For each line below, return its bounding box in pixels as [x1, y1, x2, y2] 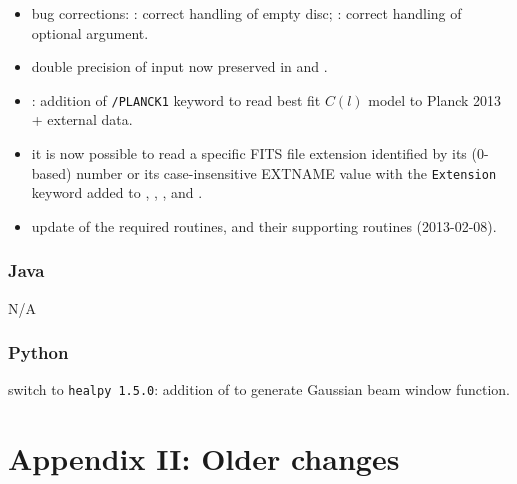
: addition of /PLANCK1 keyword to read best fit [31, 89, 321, 110]
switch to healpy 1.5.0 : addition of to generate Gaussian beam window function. [8, 379, 511, 400]
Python [8, 340, 69, 365]
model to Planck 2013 [368, 89, 502, 110]
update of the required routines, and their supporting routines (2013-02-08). [31, 215, 497, 236]
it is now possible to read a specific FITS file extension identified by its [31, 142, 467, 163]
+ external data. [31, 109, 133, 130]
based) [31, 162, 72, 183]
